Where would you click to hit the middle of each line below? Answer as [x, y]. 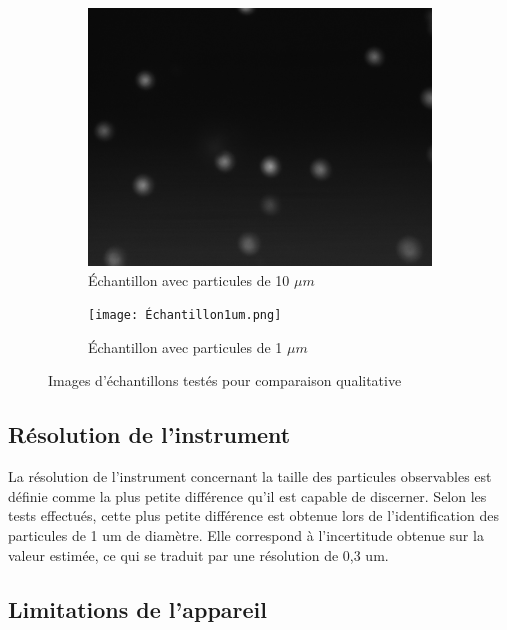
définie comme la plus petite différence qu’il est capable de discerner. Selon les [247, 495]
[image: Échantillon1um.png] [185, 315]
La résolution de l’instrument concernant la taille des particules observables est [250, 476]
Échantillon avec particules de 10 [189, 279]
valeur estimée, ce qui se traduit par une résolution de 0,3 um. [198, 554]
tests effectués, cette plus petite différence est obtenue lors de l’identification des [253, 515]
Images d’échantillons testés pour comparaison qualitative [225, 380]
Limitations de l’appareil [137, 608]
